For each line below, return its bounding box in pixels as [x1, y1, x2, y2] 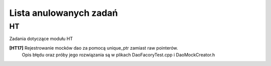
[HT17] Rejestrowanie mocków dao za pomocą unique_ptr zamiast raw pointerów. [9, 45, 178, 51]
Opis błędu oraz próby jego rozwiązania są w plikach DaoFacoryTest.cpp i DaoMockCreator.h [22, 52, 215, 58]
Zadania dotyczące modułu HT [9, 36, 73, 42]
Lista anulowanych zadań [9, 7, 118, 18]
